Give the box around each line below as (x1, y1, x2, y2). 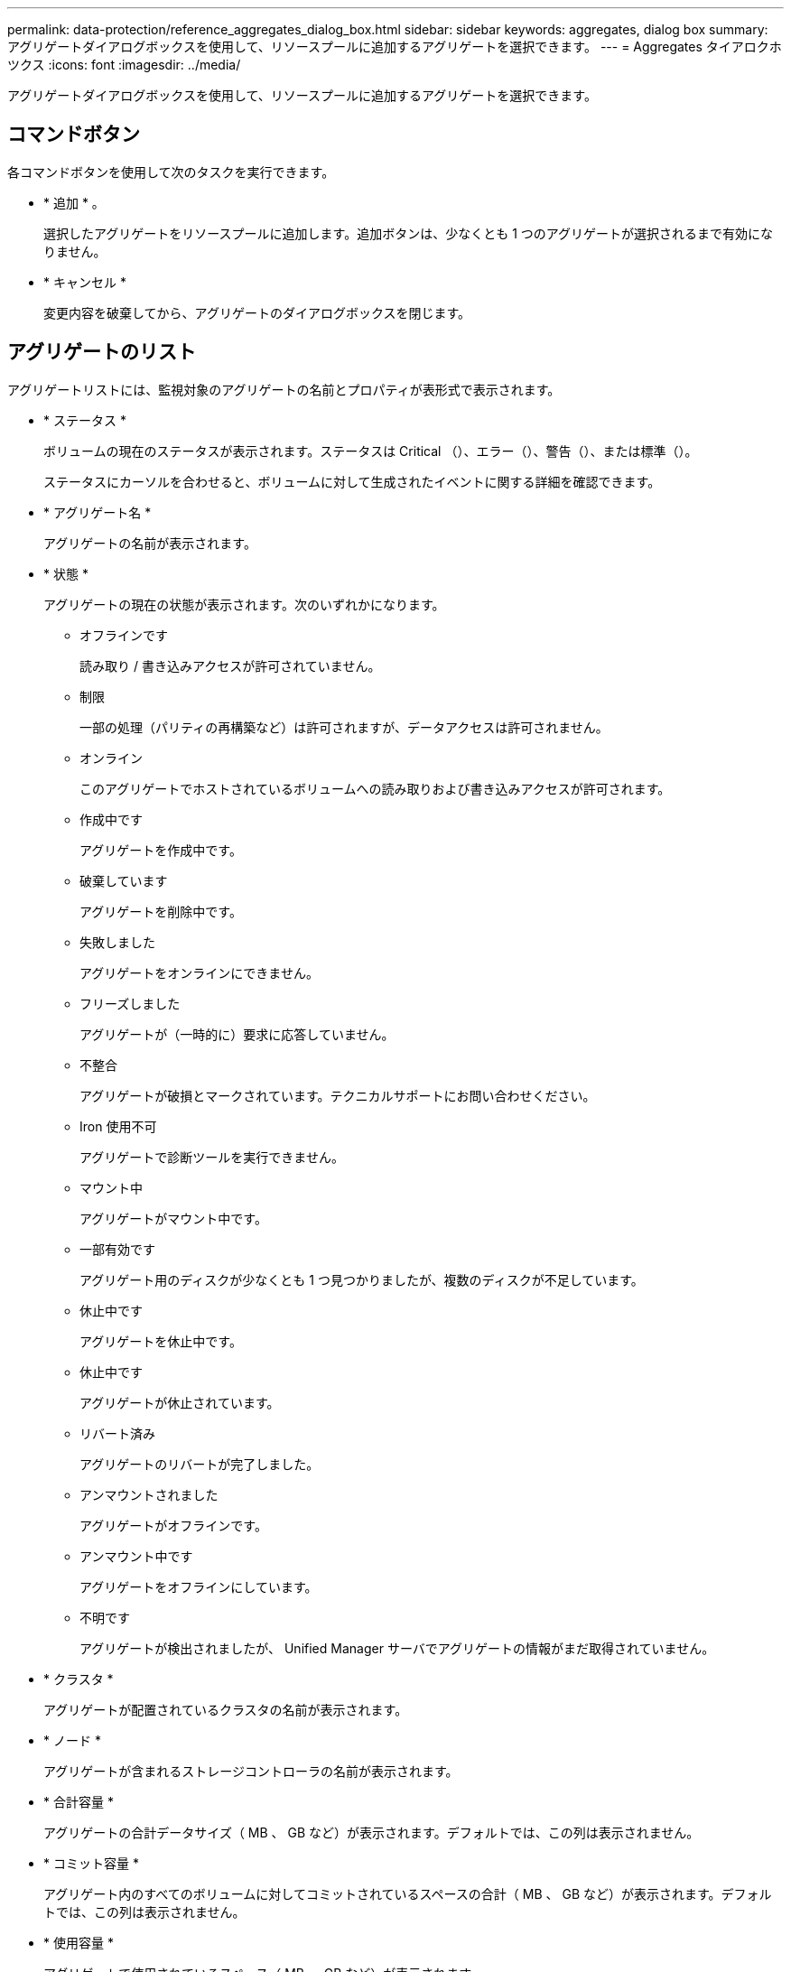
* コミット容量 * (43, 1855, 139, 1871)
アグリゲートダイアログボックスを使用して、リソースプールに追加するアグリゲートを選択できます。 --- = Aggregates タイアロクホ (7, 39, 782, 54)
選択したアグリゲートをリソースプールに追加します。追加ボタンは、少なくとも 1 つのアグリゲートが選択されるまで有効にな (43, 225, 774, 241)
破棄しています (79, 872, 168, 888)
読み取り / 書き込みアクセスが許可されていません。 (79, 657, 381, 674)
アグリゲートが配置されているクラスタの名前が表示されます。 (43, 1701, 408, 1717)
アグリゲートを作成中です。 (79, 842, 242, 858)
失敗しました (79, 934, 155, 950)
